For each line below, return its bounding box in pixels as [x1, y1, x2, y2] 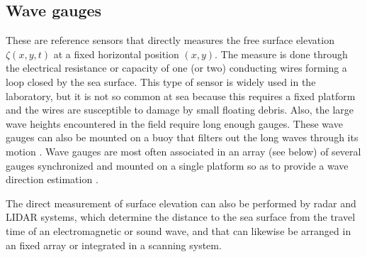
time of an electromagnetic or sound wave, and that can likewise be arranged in [6, 223, 351, 238]
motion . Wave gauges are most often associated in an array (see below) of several [6, 143, 361, 158]
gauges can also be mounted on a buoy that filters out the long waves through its [6, 130, 358, 145]
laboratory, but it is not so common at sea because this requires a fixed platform [6, 88, 356, 103]
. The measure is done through [215, 46, 348, 61]
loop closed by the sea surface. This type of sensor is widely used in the [6, 74, 316, 89]
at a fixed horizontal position [53, 46, 179, 61]
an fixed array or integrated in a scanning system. [6, 237, 222, 252]
